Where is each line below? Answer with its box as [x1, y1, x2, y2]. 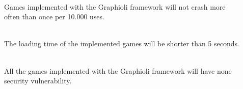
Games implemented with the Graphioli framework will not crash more [4, 1, 226, 12]
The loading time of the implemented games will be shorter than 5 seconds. [4, 38, 239, 49]
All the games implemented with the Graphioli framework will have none [4, 65, 232, 76]
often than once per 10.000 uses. [4, 11, 104, 22]
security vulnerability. [4, 75, 72, 86]
